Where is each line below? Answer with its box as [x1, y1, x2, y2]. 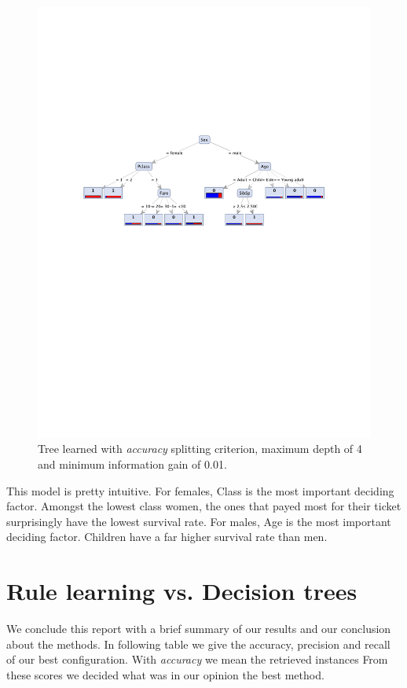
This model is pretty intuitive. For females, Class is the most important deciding [6, 482, 394, 499]
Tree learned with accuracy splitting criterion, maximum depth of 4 [38, 440, 362, 457]
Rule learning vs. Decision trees [6, 575, 357, 607]
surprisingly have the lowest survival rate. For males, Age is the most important [6, 513, 391, 529]
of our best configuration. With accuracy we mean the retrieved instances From [6, 651, 388, 668]
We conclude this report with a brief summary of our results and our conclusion [6, 620, 391, 637]
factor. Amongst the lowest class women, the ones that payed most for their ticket [6, 498, 401, 514]
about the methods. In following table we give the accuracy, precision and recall [6, 635, 390, 652]
